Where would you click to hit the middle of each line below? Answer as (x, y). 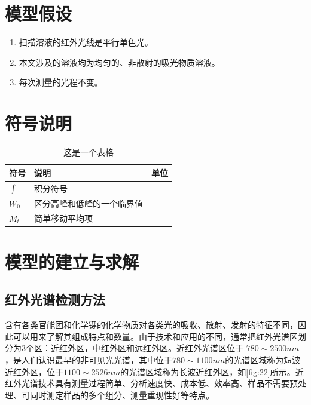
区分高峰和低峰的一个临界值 (89, 203)
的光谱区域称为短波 (263, 360)
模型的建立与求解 (72, 261)
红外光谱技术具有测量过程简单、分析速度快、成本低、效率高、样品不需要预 (151, 383)
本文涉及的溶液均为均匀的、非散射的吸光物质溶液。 (119, 62)
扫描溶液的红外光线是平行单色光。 (86, 42)
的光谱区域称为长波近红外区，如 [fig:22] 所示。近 (212, 371)
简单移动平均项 (63, 218)
